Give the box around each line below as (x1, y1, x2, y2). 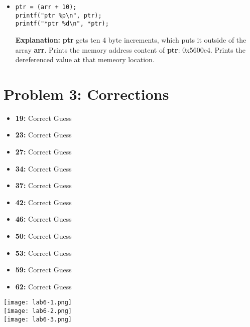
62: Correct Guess (15, 281, 72, 291)
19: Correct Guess (15, 112, 72, 123)
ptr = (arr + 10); (15, 4, 77, 11)
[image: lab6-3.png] (4, 315, 72, 323)
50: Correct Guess (15, 231, 72, 241)
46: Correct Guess (15, 214, 72, 224)
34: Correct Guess (15, 163, 72, 174)
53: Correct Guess (15, 247, 72, 258)
